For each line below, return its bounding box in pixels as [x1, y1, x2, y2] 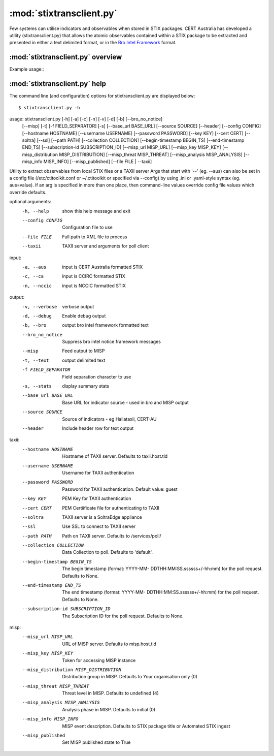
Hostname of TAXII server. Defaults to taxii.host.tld [62, 453, 168, 459]
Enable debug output [62, 312, 106, 319]
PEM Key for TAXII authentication [62, 495, 131, 501]
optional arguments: [9, 199, 52, 205]
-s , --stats [22, 384, 52, 389]
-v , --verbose [22, 304, 57, 309]
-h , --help [22, 208, 49, 214]
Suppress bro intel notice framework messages [62, 338, 161, 345]
